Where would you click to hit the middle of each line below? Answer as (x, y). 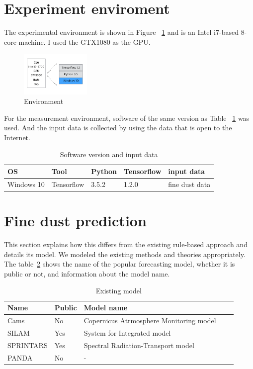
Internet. (17, 138)
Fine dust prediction (75, 221)
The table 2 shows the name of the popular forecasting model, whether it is (120, 264)
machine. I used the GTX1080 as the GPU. (84, 42)
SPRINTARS (28, 345)
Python (104, 171)
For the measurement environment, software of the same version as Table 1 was (127, 118)
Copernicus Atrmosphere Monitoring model (150, 321)
